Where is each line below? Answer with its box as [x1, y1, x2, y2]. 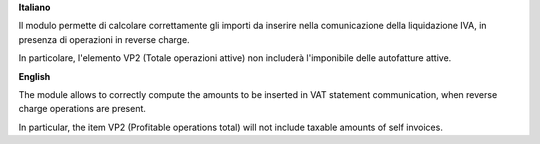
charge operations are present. [18, 103, 147, 115]
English [18, 70, 51, 82]
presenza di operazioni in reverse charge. [18, 33, 190, 45]
